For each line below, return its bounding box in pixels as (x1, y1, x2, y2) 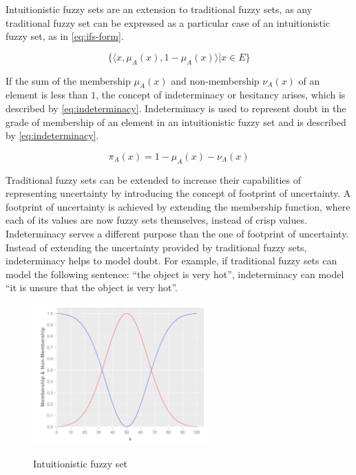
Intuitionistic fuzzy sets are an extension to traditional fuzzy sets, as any (6, 2, 313, 16)
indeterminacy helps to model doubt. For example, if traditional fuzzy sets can (6, 253, 337, 268)
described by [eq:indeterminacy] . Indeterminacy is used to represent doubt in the (6, 101, 346, 115)
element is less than (6, 87, 88, 102)
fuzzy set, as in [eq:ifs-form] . (6, 29, 124, 43)
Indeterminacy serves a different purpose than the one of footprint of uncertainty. (6, 226, 349, 240)
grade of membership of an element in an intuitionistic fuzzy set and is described (6, 114, 346, 129)
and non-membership (171, 73, 260, 87)
